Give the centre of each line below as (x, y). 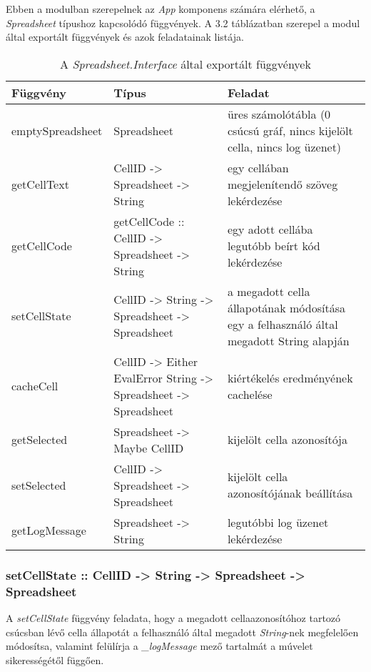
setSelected (39, 485)
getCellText (40, 184)
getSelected (40, 440)
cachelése (250, 394)
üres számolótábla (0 (279, 114)
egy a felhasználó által (283, 324)
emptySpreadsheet (57, 130)
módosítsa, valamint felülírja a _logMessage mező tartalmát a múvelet (159, 646)
